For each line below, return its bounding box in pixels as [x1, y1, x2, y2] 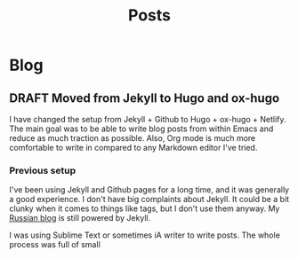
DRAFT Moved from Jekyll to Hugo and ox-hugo [9, 90, 280, 106]
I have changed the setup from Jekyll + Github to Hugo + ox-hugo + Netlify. [9, 114, 286, 124]
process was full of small [9, 239, 101, 250]
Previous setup [9, 164, 77, 176]
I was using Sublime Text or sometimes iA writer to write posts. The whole [9, 230, 280, 240]
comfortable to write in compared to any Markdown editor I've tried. [9, 143, 258, 152]
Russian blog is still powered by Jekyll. [9, 213, 151, 223]
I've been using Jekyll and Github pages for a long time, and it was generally [9, 184, 290, 195]
